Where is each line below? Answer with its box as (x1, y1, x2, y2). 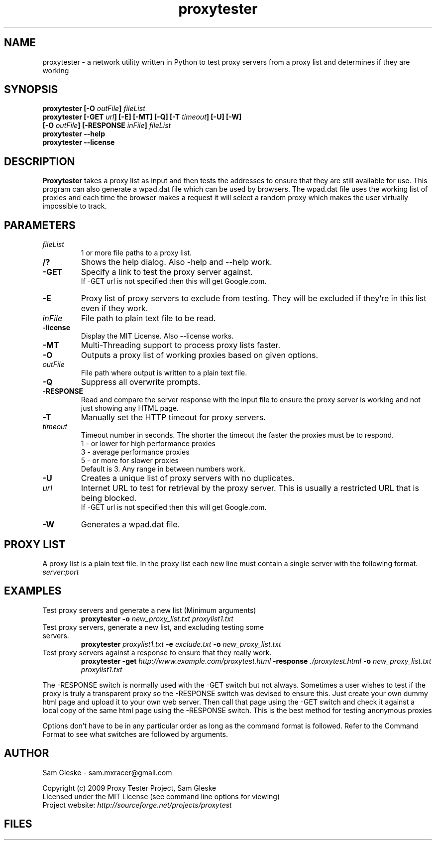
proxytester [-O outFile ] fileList (42, 104, 145, 113)
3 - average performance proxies (81, 448, 190, 457)
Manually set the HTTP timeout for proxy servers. (81, 412, 266, 423)
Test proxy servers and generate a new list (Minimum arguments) (42, 605, 256, 614)
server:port (42, 567, 79, 576)
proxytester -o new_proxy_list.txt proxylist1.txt (81, 614, 233, 623)
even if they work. (81, 303, 148, 314)
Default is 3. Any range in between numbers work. (81, 465, 245, 474)
